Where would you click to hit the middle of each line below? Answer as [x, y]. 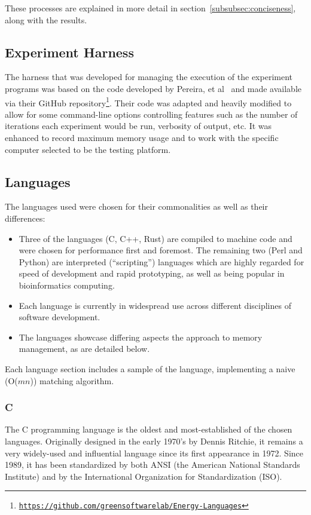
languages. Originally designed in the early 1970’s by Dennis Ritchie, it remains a [154, 441]
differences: [25, 218]
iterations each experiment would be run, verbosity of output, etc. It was [138, 126]
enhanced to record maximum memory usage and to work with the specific [142, 138]
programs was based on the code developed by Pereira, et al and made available [153, 88]
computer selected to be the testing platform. [88, 149]
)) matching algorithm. [72, 380]
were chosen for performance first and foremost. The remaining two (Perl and [161, 250]
